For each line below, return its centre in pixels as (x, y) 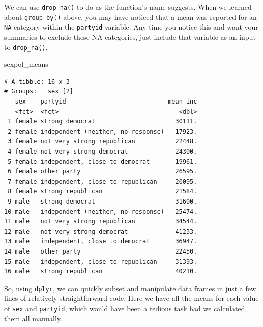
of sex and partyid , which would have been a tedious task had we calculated (125, 308)
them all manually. (33, 318)
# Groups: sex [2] (39, 92)
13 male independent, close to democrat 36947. (101, 242)
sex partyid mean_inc (106, 102)
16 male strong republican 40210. (101, 272)
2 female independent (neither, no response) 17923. (103, 131)
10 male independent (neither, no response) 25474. (101, 211)
